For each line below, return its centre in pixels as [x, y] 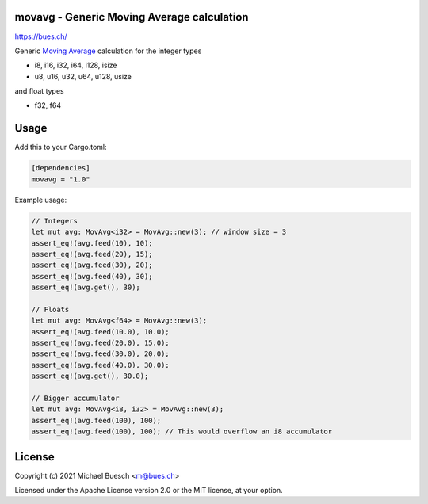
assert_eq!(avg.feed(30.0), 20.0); [100, 354]
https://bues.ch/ [41, 36]
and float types [39, 91]
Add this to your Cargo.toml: [61, 147]
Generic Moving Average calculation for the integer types [108, 51]
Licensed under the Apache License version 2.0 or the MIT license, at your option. [149, 491]
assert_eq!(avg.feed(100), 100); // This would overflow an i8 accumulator [182, 431]
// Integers [55, 221]
